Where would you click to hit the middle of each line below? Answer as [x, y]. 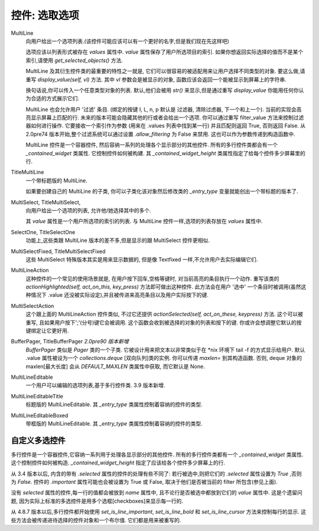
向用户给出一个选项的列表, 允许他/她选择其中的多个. [89, 210]
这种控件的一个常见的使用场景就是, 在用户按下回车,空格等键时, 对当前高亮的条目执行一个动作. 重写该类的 [152, 278]
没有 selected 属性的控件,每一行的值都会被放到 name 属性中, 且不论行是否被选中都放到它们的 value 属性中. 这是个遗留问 [157, 493]
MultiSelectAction [32, 306]
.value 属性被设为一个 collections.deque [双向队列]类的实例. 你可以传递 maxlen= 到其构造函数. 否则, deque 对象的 [164, 358]
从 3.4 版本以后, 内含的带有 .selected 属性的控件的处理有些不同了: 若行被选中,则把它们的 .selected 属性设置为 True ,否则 [156, 473]
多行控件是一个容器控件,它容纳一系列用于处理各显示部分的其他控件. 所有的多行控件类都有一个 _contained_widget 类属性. [157, 454]
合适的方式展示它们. [55, 99]
